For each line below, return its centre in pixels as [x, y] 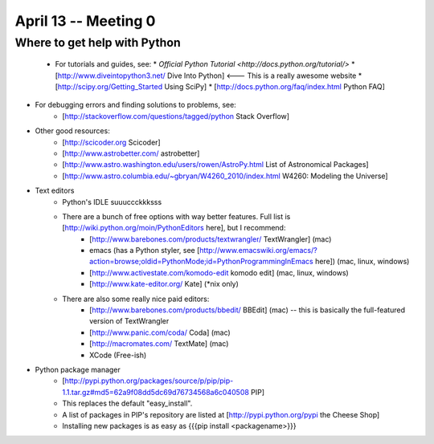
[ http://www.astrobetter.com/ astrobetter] [131, 153]
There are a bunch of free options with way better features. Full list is [176, 216]
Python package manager [78, 369]
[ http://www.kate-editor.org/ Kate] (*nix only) [164, 284]
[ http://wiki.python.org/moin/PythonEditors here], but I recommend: [174, 228]
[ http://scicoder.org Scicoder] [111, 142]
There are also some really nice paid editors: [136, 299]
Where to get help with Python [98, 43]
